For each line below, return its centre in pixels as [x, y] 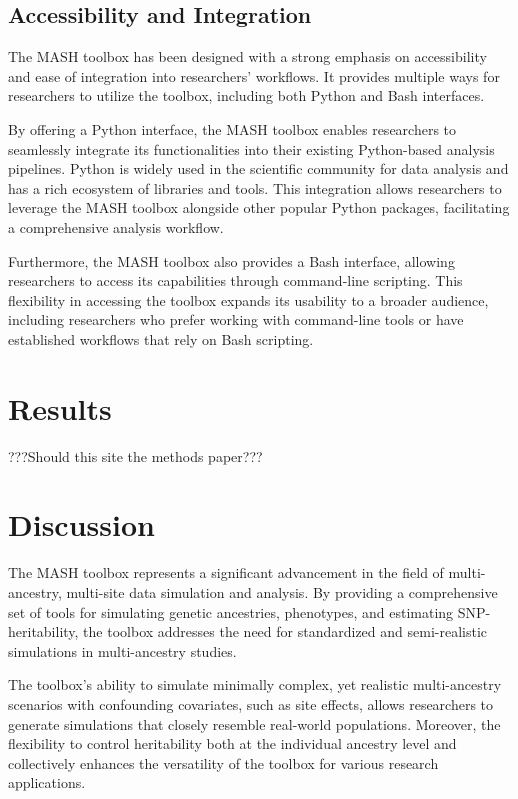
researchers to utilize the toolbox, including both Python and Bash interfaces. [246, 95]
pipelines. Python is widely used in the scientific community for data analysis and [258, 168]
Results [60, 407]
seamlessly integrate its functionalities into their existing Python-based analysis [251, 148]
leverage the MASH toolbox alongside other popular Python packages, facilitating [259, 207]
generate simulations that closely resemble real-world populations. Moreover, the [254, 723]
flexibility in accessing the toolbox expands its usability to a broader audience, [248, 299]
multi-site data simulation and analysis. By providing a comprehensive [282, 591]
